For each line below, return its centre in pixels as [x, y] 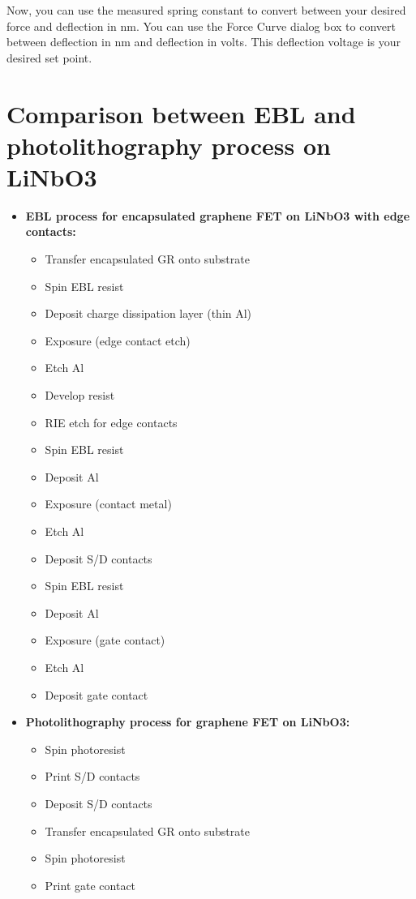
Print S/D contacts [92, 776]
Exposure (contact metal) [108, 504]
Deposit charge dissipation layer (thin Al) [148, 313]
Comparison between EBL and [181, 113]
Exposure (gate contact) [105, 640]
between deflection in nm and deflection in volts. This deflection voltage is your [204, 42]
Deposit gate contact [96, 694]
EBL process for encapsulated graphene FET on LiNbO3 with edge [218, 215]
